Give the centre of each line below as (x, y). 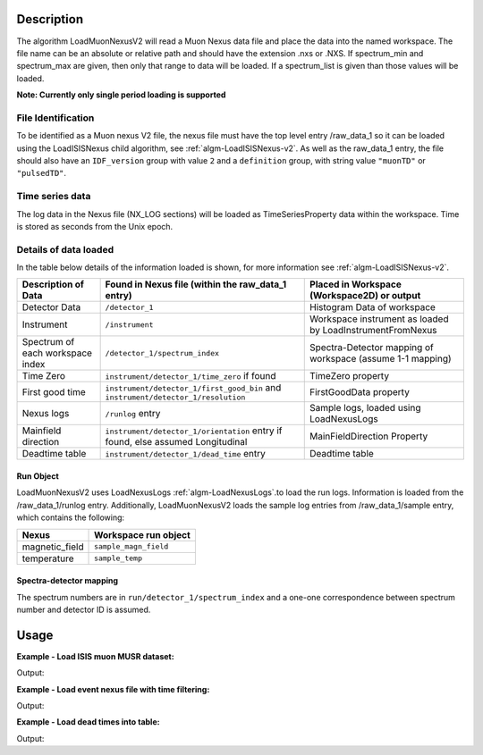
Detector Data (51, 307)
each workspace (57, 353)
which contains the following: (71, 517)
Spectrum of (48, 342)
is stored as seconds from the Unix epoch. (95, 226)
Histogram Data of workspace (373, 307)
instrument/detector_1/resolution (175, 398)
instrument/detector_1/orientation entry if (194, 431)
